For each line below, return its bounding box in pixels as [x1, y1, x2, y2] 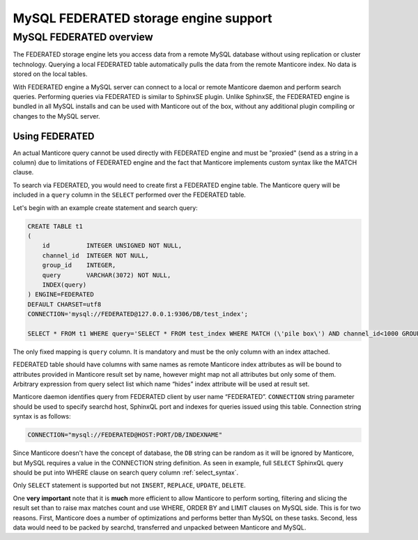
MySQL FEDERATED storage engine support [13, 10, 272, 26]
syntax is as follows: [13, 412, 71, 421]
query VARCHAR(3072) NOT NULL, [42, 271, 171, 279]
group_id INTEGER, [42, 262, 116, 269]
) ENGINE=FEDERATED [27, 290, 94, 299]
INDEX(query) [42, 280, 87, 289]
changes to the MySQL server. [13, 112, 100, 120]
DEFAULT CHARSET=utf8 [27, 300, 102, 308]
